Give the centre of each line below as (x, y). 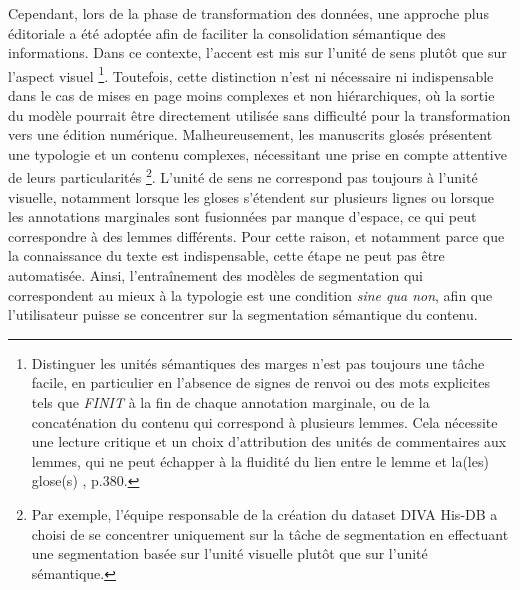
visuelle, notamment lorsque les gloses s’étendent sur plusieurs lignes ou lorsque (251, 196)
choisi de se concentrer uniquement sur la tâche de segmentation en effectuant (270, 533)
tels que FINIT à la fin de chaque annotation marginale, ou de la (230, 402)
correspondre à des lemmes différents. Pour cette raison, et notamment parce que (256, 235)
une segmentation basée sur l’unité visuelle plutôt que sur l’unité (229, 553)
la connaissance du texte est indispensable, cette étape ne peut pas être (226, 255)
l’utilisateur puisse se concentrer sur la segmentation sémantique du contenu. (243, 314)
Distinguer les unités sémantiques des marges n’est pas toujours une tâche (258, 362)
